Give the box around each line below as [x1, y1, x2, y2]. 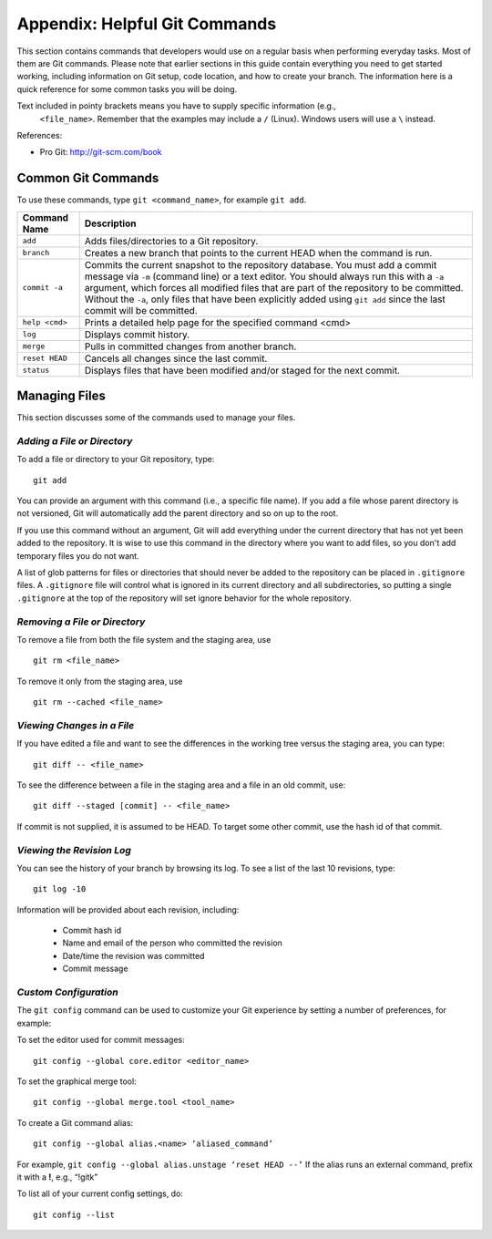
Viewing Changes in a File [16, 718, 135, 731]
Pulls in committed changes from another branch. [84, 340, 297, 353]
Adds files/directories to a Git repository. [84, 234, 259, 247]
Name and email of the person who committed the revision [62, 937, 282, 948]
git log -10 [33, 884, 87, 894]
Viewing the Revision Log [16, 843, 132, 856]
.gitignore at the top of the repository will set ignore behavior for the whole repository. [16, 593, 352, 604]
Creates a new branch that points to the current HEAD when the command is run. [84, 246, 433, 259]
